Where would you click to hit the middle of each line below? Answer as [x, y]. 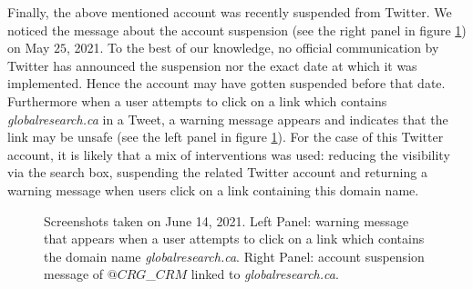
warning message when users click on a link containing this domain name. [213, 189]
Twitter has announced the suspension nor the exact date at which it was [212, 65]
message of [74, 274]
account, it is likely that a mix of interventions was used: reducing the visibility [229, 154]
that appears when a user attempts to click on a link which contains [234, 239]
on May [29, 48]
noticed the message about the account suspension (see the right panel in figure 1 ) [237, 30]
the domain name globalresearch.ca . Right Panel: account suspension [234, 256]
